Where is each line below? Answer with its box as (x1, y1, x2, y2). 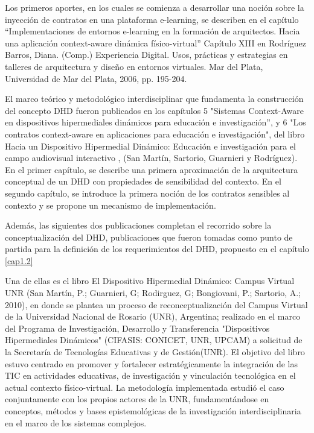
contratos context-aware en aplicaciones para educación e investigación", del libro (5, 127, 305, 140)
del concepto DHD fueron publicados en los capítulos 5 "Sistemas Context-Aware (5, 104, 304, 116)
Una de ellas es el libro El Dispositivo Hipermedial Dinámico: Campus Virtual (5, 274, 295, 287)
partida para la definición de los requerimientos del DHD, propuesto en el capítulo (5, 242, 309, 255)
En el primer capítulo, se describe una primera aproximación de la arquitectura (5, 163, 298, 175)
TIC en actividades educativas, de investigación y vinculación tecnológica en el (5, 369, 296, 382)
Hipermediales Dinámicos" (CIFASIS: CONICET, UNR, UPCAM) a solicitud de (5, 333, 303, 346)
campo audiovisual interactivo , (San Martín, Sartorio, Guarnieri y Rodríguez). (5, 151, 298, 164)
